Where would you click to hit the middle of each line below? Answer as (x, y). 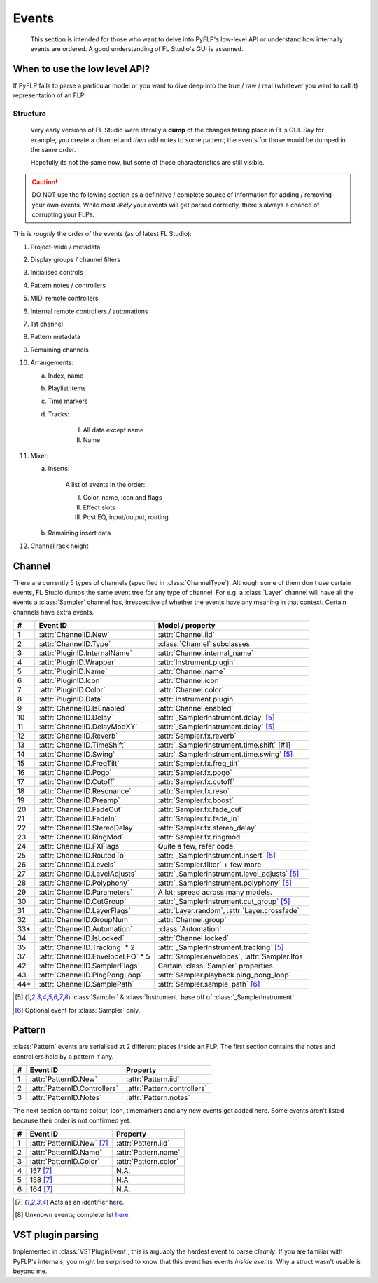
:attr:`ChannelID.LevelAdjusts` (88, 874)
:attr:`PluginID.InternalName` (85, 653)
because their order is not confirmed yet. (72, 1120)
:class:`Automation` (190, 929)
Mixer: (40, 455)
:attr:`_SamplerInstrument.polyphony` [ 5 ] (225, 883)
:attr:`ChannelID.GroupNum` (85, 920)
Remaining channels (59, 350)
